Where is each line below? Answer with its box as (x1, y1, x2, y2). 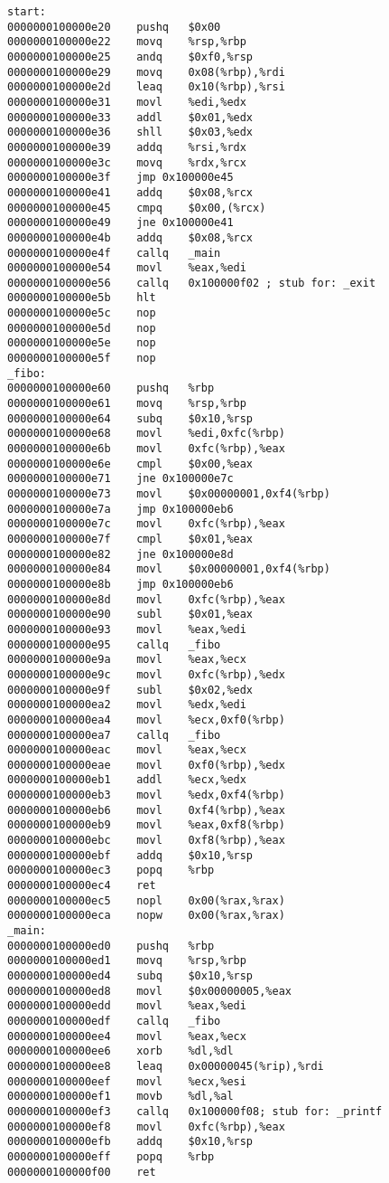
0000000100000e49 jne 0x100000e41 (7, 216, 234, 230)
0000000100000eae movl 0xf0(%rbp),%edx (7, 758, 285, 771)
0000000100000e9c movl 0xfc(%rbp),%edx (7, 667, 285, 681)
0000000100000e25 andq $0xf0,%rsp (7, 50, 254, 63)
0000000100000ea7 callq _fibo (7, 728, 221, 742)
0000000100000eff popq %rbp (7, 1150, 215, 1163)
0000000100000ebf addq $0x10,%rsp (7, 848, 254, 862)
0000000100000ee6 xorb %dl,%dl (7, 1045, 234, 1058)
